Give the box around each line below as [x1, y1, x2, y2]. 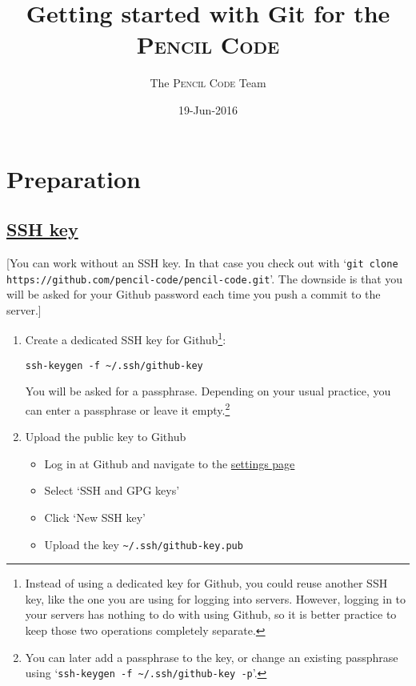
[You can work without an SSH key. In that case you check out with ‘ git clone [6, 254, 398, 271]
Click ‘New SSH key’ [44, 508, 146, 525]
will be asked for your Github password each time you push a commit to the [6, 286, 381, 303]
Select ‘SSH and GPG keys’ [44, 482, 180, 499]
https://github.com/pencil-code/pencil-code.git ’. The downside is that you [6, 270, 403, 287]
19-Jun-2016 [178, 101, 238, 118]
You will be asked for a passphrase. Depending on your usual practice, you [25, 383, 391, 399]
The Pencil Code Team [150, 74, 266, 91]
